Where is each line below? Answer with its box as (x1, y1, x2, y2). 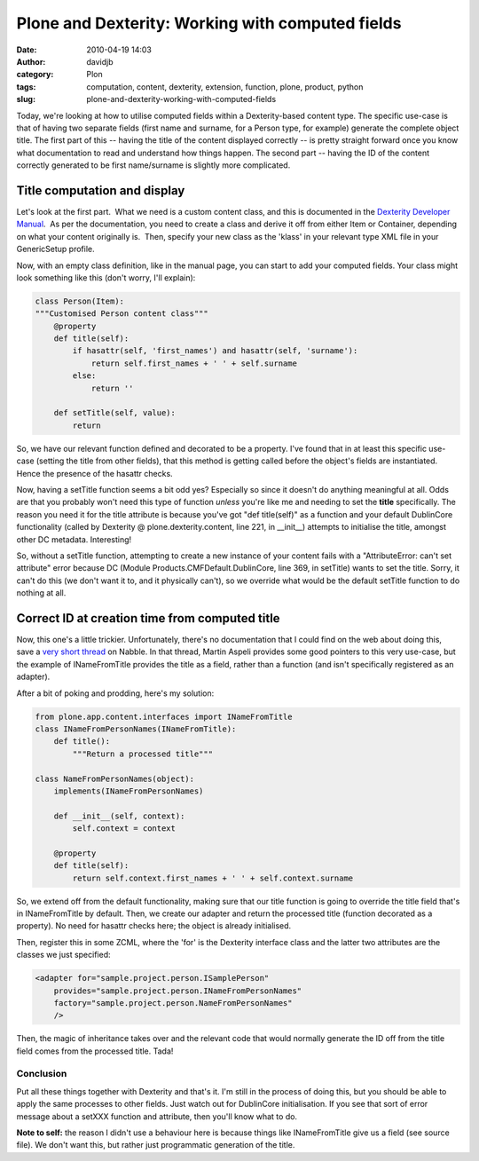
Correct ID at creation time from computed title (16, 611, 280, 626)
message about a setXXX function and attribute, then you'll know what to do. (16, 1110, 297, 1122)
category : (16, 69, 54, 80)
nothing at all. (16, 588, 67, 598)
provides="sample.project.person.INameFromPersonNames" (53, 985, 302, 996)
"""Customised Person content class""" (35, 309, 208, 319)
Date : (16, 44, 37, 55)
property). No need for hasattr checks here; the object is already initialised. (16, 920, 292, 931)
